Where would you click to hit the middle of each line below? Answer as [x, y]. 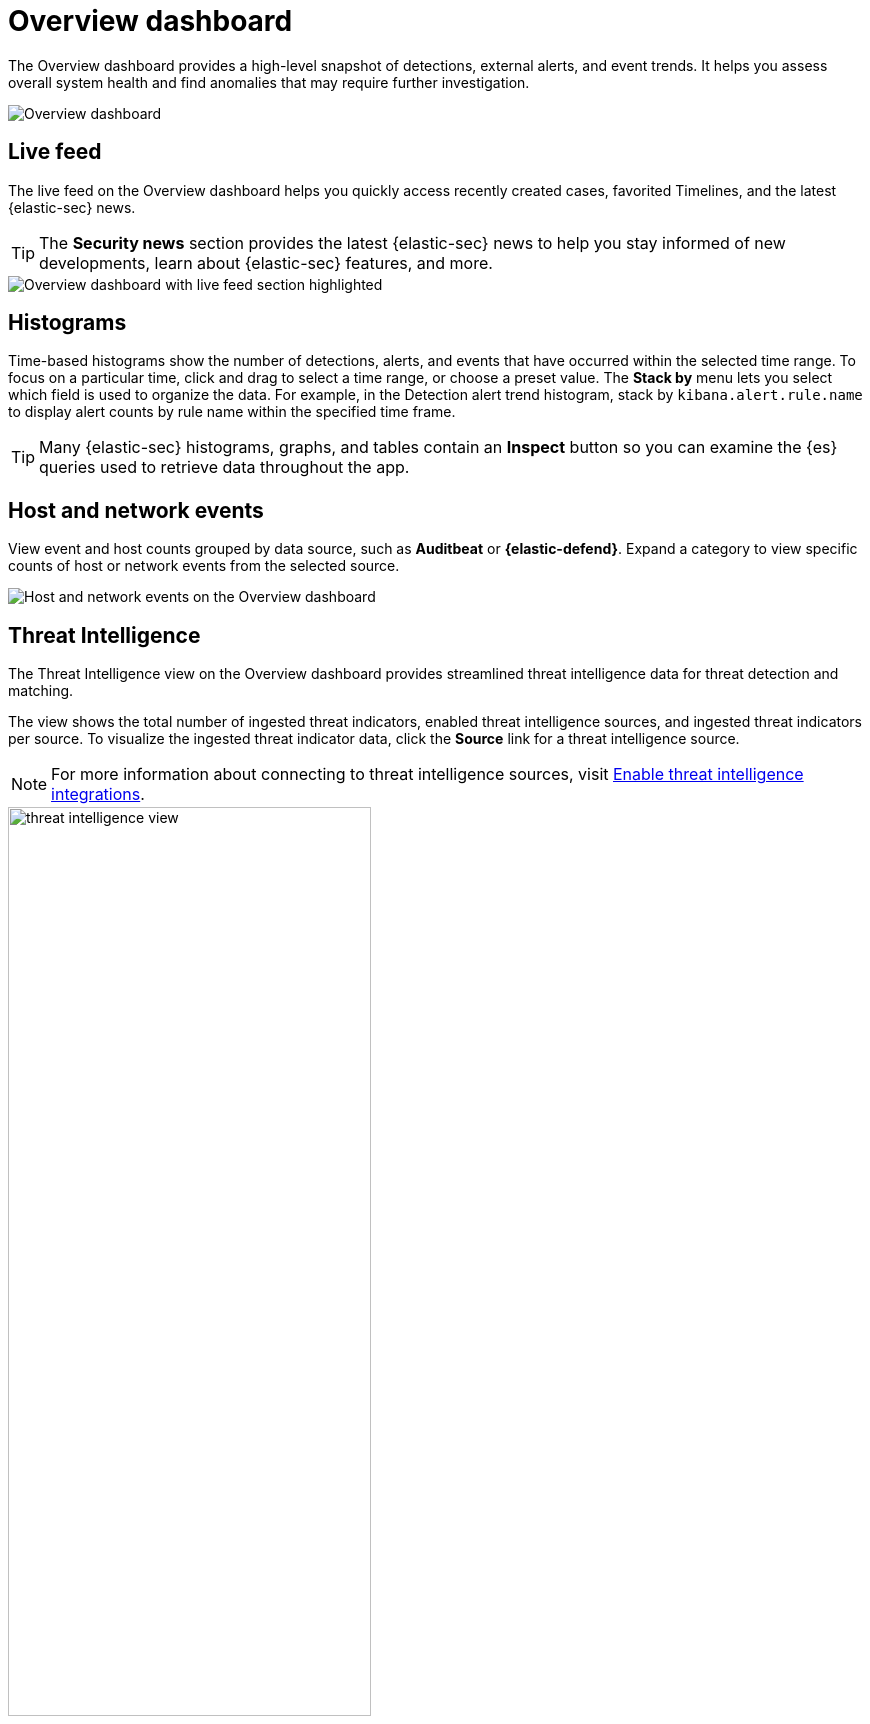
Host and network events [136, 510]
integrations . [98, 794]
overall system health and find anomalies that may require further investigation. [269, 82]
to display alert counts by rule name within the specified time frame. [232, 412]
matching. [41, 691]
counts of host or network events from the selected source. [204, 566]
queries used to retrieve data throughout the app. [224, 467]
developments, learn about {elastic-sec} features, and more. [266, 262]
